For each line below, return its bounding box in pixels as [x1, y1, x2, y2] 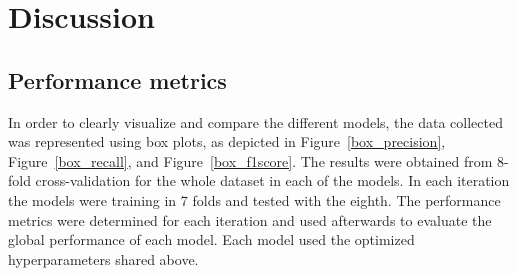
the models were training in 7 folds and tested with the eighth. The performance [8, 189, 501, 210]
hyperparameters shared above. [8, 248, 199, 269]
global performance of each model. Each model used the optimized [8, 229, 415, 250]
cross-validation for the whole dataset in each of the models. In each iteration [35, 170, 510, 191]
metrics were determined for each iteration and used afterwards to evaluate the [8, 209, 492, 230]
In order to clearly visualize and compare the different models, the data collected [8, 111, 503, 132]
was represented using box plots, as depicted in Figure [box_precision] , [8, 131, 446, 152]
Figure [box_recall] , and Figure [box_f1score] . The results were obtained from [8, 150, 493, 171]
